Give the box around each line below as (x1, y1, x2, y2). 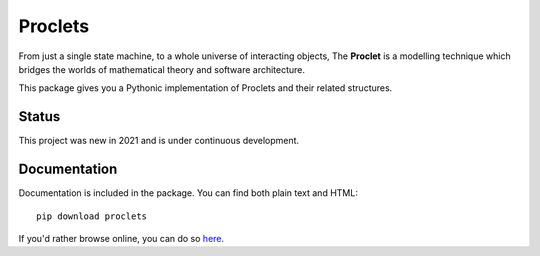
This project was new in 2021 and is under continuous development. (18, 135, 300, 147)
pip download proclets (36, 210, 148, 222)
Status (18, 108, 61, 125)
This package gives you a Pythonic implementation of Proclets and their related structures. (18, 82, 393, 94)
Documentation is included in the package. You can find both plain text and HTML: (18, 187, 359, 199)
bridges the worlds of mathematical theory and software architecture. (18, 63, 305, 75)
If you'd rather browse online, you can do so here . (18, 232, 225, 244)
